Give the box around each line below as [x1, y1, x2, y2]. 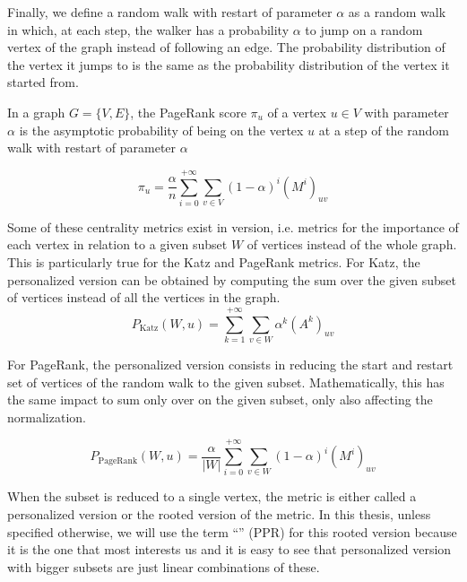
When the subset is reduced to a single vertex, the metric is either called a [7, 487, 417, 506]
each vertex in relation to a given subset [7, 235, 228, 254]
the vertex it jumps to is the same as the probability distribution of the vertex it [7, 55, 450, 74]
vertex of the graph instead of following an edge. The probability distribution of [7, 38, 445, 56]
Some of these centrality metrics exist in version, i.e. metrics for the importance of [7, 217, 459, 236]
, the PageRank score [130, 102, 246, 121]
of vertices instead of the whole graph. [246, 235, 457, 254]
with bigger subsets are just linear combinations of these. [7, 557, 320, 576]
